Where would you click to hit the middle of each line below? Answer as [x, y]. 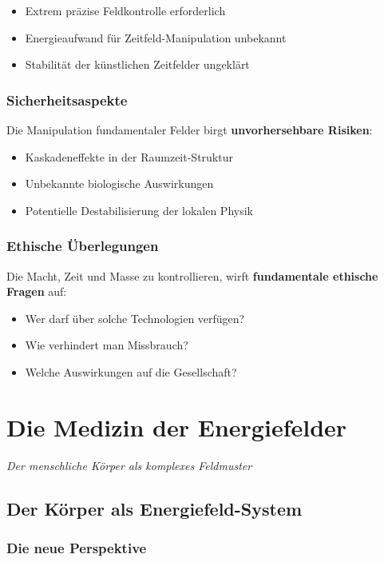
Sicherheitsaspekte [67, 100]
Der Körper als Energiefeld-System [154, 508]
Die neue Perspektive [77, 547]
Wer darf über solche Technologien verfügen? [135, 318]
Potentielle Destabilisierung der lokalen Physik [139, 210]
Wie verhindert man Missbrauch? [107, 345]
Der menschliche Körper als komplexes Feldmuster [129, 465]
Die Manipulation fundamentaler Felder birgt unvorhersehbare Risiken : [190, 130]
